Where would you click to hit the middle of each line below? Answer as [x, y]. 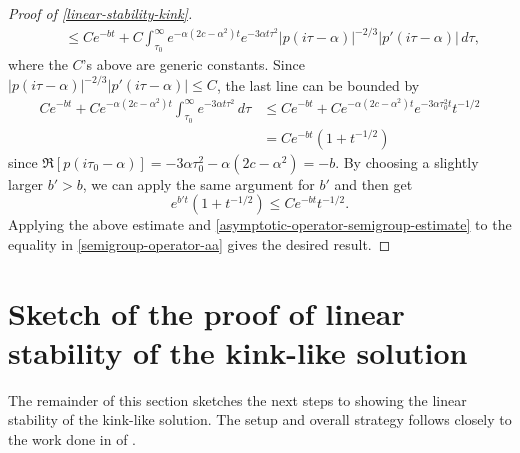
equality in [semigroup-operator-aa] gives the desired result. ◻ [199, 243]
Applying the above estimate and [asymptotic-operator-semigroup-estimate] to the [260, 224]
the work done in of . [72, 439]
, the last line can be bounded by [318, 84]
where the [38, 64]
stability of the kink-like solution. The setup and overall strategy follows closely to [260, 419]
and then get [373, 183]
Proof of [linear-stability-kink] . [100, 13]
